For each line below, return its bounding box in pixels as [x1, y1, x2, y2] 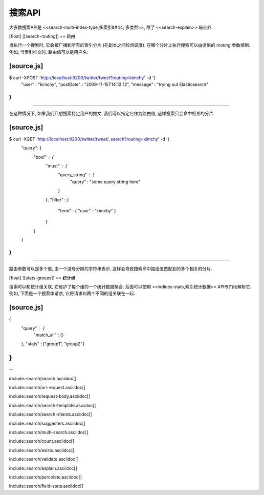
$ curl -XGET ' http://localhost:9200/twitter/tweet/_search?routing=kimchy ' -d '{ [9, 136, 170, 142]
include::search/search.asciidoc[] [9, 375, 77, 381]
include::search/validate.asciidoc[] [9, 456, 79, 462]
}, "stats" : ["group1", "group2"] [21, 341, 84, 347]
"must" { [45, 163, 67, 169]
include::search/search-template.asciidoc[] [9, 402, 96, 408]
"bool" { [33, 154, 54, 160]
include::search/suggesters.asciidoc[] [9, 420, 86, 426]
